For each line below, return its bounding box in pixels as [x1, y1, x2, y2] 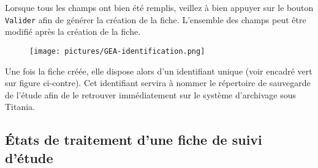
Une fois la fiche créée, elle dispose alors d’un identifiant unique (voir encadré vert [5, 64, 312, 77]
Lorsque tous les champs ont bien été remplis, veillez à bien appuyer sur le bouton [5, 1, 314, 13]
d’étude [5, 148, 53, 167]
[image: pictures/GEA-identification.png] [29, 46, 205, 56]
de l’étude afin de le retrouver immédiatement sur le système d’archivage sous [5, 88, 296, 101]
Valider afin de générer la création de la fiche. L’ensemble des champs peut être [5, 13, 306, 26]
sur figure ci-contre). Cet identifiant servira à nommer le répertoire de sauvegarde [5, 76, 311, 89]
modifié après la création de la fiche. [5, 25, 141, 38]
